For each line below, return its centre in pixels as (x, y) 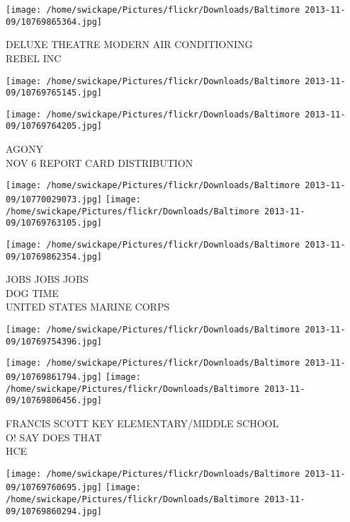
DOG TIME (32, 292)
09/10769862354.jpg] (54, 256)
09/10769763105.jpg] (54, 223)
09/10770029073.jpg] (54, 199)
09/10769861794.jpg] (54, 377)
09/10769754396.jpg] (54, 341)
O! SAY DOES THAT (54, 437)
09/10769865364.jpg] (54, 22)
